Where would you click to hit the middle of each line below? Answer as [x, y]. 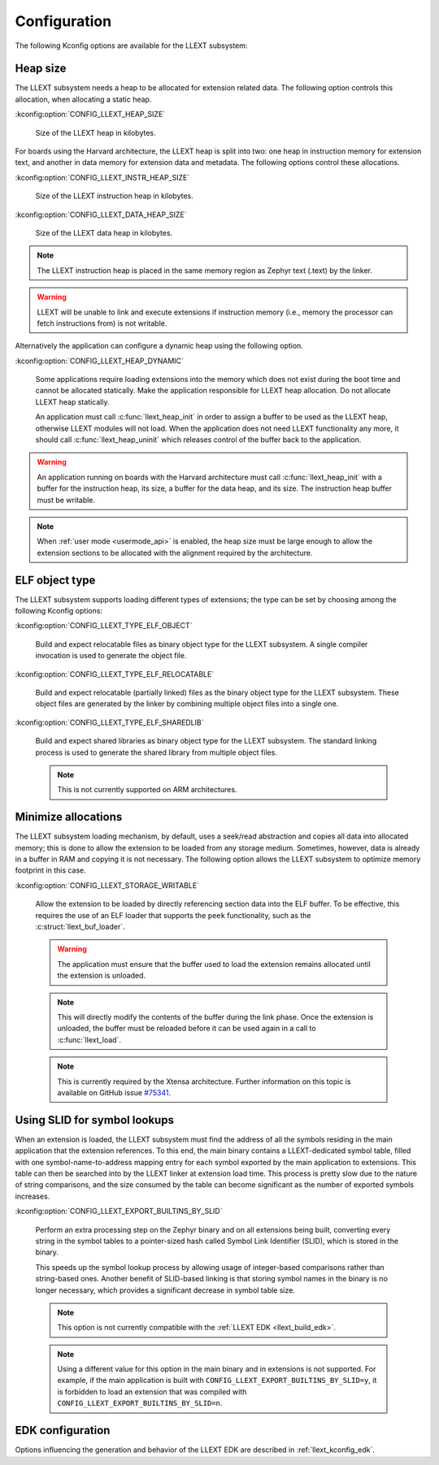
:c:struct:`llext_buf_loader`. [80, 927]
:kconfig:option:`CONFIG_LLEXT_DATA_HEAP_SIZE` [101, 215]
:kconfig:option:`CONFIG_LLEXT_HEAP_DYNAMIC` [100, 361]
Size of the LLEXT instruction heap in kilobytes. [115, 196]
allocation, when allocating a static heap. [83, 99]
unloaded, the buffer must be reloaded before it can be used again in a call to [187, 1029]
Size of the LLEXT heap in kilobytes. [96, 132]
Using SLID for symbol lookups [95, 1120]
